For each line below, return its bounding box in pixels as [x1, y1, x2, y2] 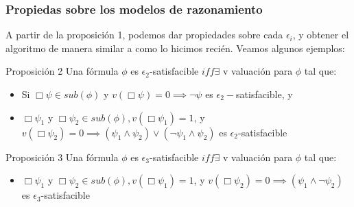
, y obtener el [292, 27, 349, 42]
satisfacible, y [236, 87, 293, 101]
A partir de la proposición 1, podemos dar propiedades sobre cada [5, 27, 283, 42]
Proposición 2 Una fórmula [5, 64, 119, 78]
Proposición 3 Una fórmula [5, 149, 119, 164]
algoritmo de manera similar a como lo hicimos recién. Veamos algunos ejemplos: [5, 40, 345, 55]
